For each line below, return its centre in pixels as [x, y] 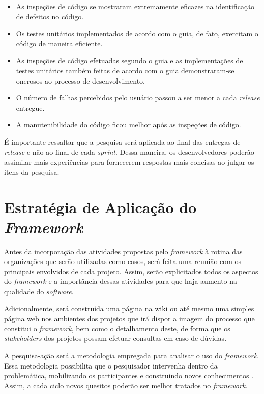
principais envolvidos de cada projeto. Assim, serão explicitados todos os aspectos [131, 271]
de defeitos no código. [50, 16]
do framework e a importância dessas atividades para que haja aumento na [121, 281]
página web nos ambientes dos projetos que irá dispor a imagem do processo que [129, 318]
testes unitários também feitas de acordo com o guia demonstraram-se [125, 70]
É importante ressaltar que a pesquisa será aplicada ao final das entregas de [122, 141]
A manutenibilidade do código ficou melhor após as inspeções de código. [128, 125]
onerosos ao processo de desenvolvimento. [80, 80]
